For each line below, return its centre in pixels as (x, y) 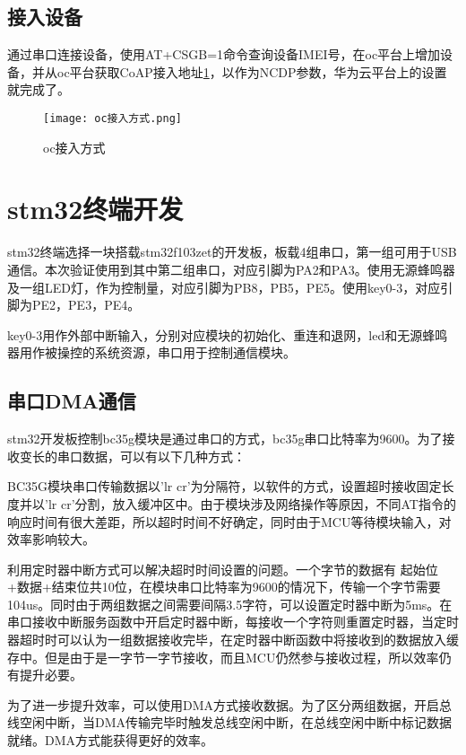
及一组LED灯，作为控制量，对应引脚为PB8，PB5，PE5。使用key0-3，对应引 (230, 287)
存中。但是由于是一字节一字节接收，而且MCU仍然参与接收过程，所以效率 (223, 657)
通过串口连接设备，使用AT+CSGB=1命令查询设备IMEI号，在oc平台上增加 (224, 54)
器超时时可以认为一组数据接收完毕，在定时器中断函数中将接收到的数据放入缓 (233, 640)
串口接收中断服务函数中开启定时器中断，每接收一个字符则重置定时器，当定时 (233, 622)
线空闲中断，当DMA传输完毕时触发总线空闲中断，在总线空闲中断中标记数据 (230, 722)
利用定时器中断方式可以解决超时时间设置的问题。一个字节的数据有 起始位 (223, 569)
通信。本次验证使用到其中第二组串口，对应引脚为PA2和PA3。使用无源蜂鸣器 (231, 269)
